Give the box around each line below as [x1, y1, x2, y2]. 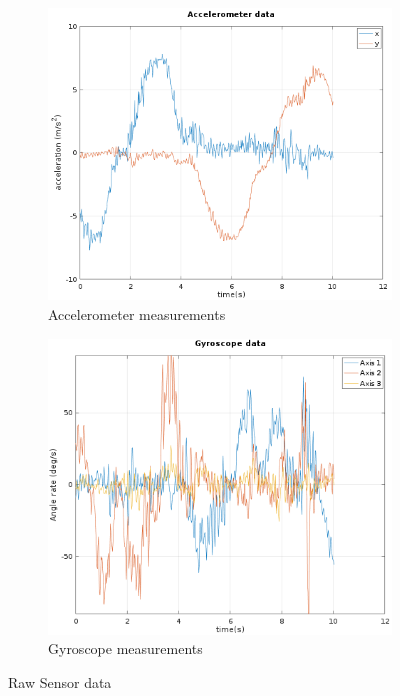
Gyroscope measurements [48, 638, 203, 659]
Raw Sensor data [8, 672, 112, 693]
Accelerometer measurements [48, 303, 226, 324]
